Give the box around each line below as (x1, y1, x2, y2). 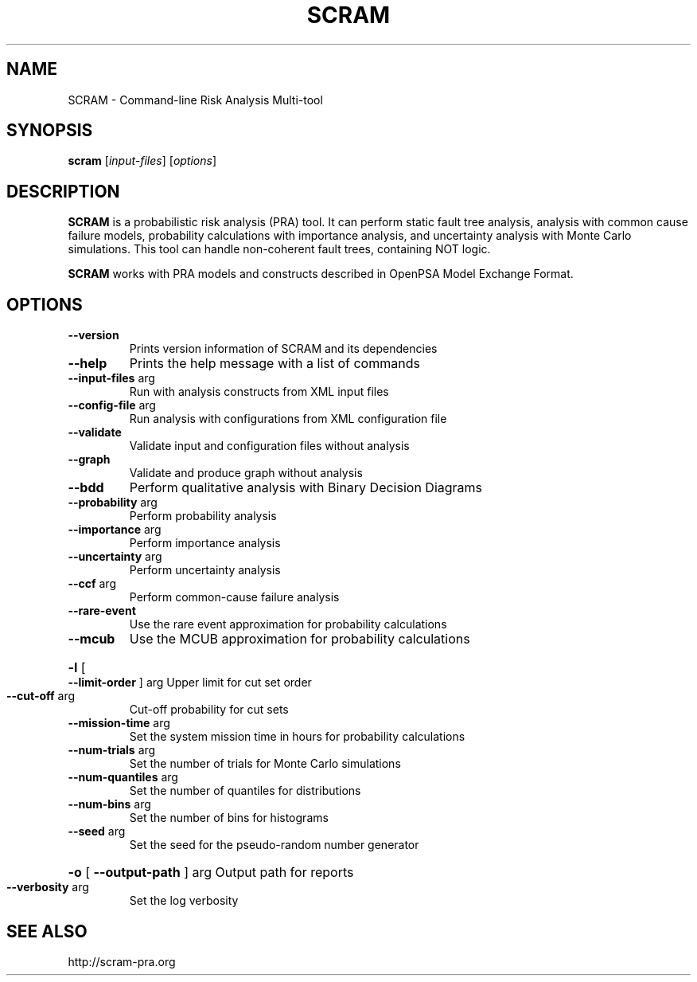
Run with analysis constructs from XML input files (129, 385, 389, 399)
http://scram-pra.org (68, 954, 176, 968)
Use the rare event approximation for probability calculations (129, 617, 447, 632)
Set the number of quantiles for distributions (129, 784, 361, 798)
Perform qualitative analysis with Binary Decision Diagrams (129, 479, 483, 496)
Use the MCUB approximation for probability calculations (129, 631, 470, 647)
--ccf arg (68, 577, 116, 591)
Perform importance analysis (129, 536, 281, 550)
